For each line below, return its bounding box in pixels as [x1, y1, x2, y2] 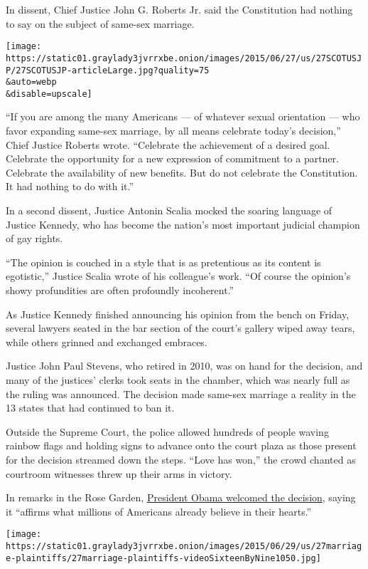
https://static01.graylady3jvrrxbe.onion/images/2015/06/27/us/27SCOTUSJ [6, 53, 362, 63]
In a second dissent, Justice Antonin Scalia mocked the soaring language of [6, 203, 332, 218]
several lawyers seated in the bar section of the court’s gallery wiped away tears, [6, 320, 355, 335]
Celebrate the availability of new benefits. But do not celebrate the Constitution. [6, 165, 358, 179]
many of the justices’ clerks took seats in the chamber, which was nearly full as [6, 372, 350, 387]
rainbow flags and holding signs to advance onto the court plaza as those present [6, 438, 357, 453]
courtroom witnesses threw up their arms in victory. [6, 466, 232, 481]
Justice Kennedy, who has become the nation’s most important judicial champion [6, 216, 360, 231]
